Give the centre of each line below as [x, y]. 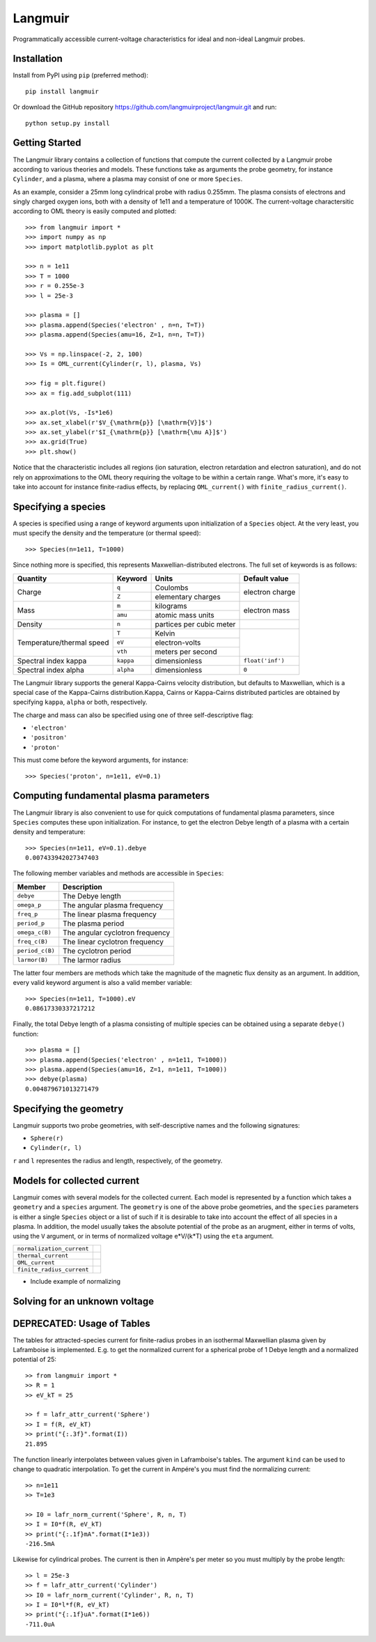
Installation [38, 59]
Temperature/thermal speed [63, 643]
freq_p [28, 914]
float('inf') [264, 661]
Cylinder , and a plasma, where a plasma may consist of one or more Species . [128, 179]
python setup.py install [68, 123]
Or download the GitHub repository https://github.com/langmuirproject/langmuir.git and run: [145, 107]
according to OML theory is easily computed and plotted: [95, 211]
